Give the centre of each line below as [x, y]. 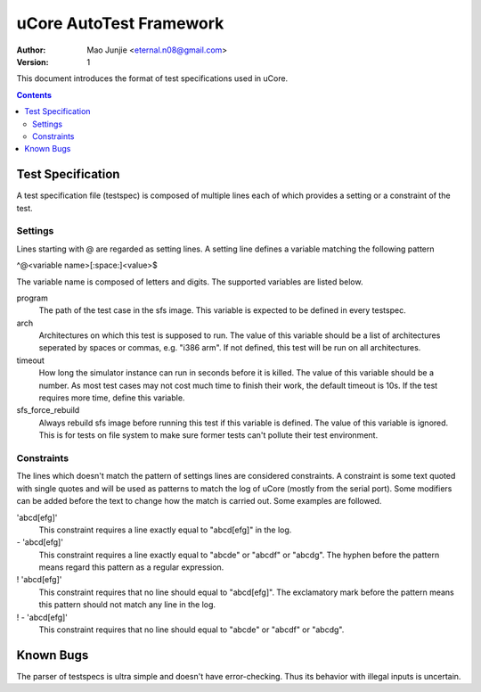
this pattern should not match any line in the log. [127, 605]
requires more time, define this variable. [112, 398]
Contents [34, 95]
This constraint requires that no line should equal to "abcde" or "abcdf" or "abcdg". [192, 630]
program [32, 298]
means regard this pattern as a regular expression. [131, 567]
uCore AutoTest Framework [120, 23]
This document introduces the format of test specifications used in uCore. [152, 78]
